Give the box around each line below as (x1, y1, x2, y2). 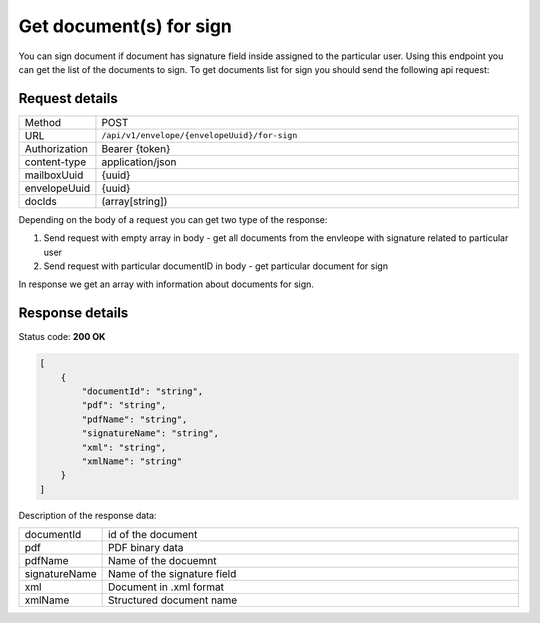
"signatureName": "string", (81, 428, 220, 439)
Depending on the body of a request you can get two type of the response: (18, 213, 328, 225)
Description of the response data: (18, 509, 157, 521)
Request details (18, 90, 119, 107)
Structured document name (107, 593, 238, 607)
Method (24, 115, 62, 129)
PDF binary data (107, 541, 184, 555)
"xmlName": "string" (81, 456, 183, 467)
